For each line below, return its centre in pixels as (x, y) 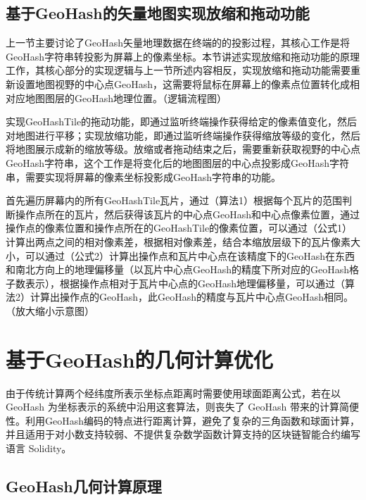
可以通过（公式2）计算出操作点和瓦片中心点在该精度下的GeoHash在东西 (190, 255)
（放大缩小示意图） (50, 310)
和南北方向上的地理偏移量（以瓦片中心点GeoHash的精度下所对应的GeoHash (178, 269)
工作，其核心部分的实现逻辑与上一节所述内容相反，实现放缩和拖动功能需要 (178, 70)
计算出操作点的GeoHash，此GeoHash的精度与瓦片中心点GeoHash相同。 (192, 297)
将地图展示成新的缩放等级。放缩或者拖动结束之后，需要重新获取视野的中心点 (183, 149)
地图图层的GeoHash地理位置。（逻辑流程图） (126, 98)
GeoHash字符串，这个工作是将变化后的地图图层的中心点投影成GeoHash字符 (178, 162)
